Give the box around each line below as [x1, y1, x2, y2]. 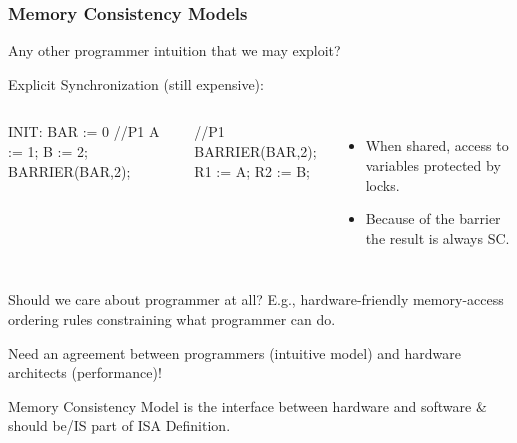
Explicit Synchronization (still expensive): [8, 73, 264, 94]
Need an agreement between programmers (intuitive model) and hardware [8, 342, 461, 363]
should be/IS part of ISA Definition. [8, 415, 231, 436]
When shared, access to [365, 135, 509, 156]
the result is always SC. [365, 227, 510, 248]
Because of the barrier [365, 208, 501, 229]
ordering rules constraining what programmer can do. [8, 308, 336, 329]
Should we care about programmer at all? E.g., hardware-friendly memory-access [8, 289, 504, 310]
